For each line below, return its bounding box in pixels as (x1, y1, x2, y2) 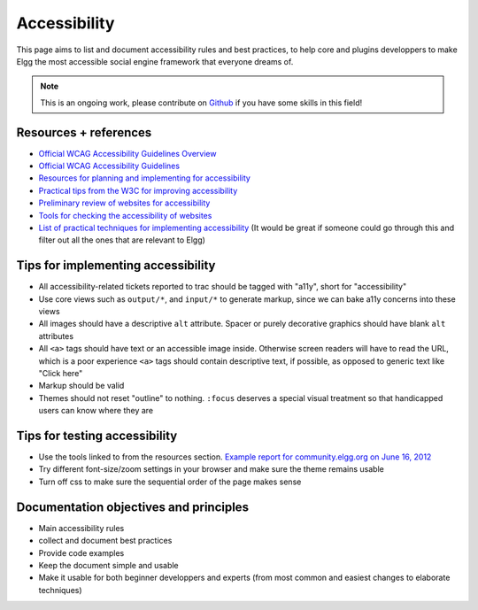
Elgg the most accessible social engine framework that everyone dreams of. (16, 56, 294, 66)
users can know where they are (38, 405, 154, 416)
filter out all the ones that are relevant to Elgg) (38, 235, 205, 245)
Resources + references (16, 125, 152, 140)
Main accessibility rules (38, 522, 125, 533)
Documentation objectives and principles (16, 499, 250, 514)
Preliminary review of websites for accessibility (38, 197, 211, 208)
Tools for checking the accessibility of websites (38, 210, 212, 220)
